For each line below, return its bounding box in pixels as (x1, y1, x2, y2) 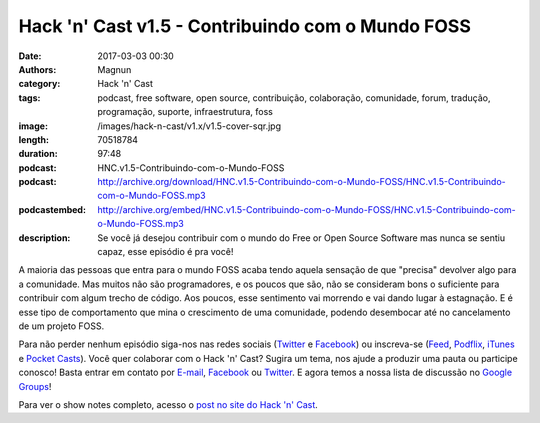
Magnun (97, 63, 132, 75)
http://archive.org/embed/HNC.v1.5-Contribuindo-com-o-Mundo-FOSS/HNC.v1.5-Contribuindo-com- (97, 203, 517, 215)
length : (18, 133, 50, 145)
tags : (18, 91, 41, 104)
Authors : (18, 63, 57, 75)
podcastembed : (18, 203, 87, 215)
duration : (18, 148, 59, 160)
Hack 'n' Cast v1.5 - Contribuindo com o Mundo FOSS (18, 15, 472, 37)
